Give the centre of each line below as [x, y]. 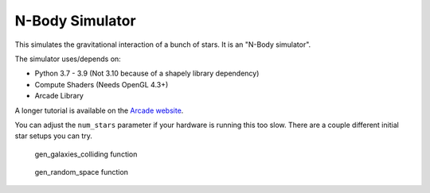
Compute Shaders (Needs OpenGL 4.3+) [102, 84]
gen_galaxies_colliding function [86, 154]
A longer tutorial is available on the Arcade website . [99, 110]
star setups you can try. [54, 136]
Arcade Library [59, 96]
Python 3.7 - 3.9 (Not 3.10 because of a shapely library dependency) [147, 73]
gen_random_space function [82, 172]
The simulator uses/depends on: [68, 59]
